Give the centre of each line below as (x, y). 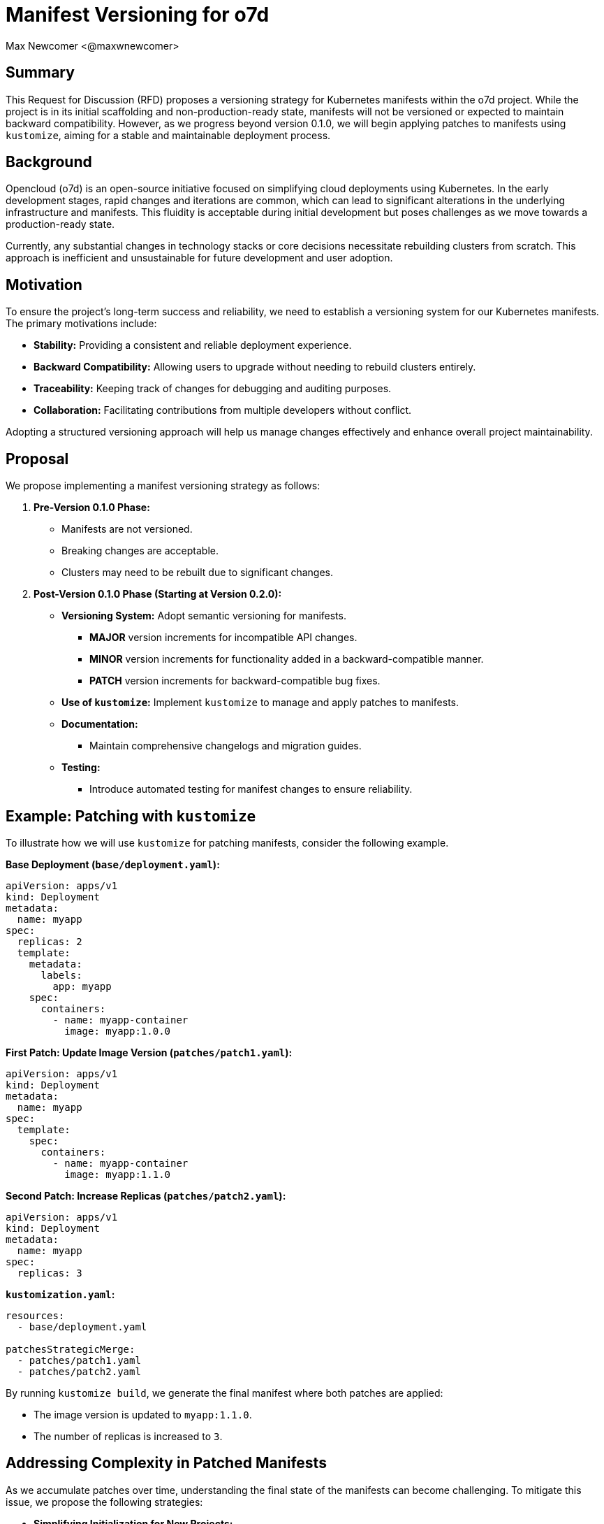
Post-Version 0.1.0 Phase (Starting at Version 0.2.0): (158, 594)
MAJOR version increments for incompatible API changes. (223, 638)
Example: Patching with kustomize (131, 816)
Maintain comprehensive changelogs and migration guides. (226, 746)
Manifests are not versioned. (127, 529)
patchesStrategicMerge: (71, 1349)
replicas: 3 (50, 1273)
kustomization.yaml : (60, 1294)
